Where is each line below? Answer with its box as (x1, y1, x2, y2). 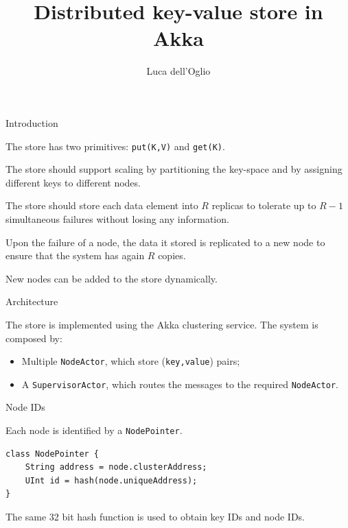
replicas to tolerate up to (211, 198, 316, 213)
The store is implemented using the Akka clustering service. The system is (5, 317, 318, 331)
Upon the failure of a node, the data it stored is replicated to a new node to (5, 235, 325, 249)
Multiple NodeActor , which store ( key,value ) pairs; (21, 354, 240, 368)
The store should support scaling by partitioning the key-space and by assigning (5, 162, 343, 176)
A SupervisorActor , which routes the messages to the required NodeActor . (21, 376, 338, 391)
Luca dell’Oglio (146, 64, 211, 78)
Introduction (5, 115, 58, 130)
